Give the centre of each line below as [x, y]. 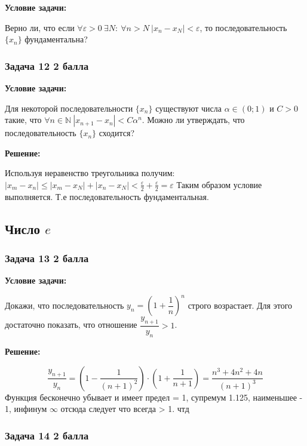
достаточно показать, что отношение [71, 324]
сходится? [117, 133]
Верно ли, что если [40, 27]
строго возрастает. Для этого [240, 305]
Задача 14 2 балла [47, 435]
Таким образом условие [219, 184]
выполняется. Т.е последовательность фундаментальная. [107, 196]
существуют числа [189, 108]
